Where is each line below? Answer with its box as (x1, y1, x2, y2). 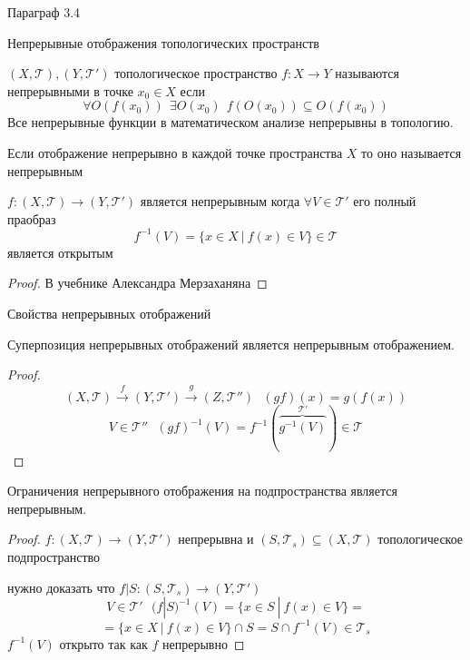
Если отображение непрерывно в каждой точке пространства (7, 143, 343, 162)
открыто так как (59, 634, 148, 653)
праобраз (7, 209, 56, 228)
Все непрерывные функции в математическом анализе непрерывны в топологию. (7, 113, 454, 132)
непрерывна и (178, 529, 254, 548)
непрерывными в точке (7, 81, 133, 100)
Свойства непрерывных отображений (7, 304, 211, 323)
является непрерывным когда (140, 192, 300, 211)
